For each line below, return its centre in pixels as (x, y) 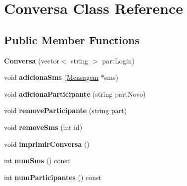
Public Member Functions (72, 39)
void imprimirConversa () (47, 144)
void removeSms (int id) (43, 127)
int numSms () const (37, 160)
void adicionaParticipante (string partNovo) (75, 93)
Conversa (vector (32, 60)
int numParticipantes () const (53, 177)
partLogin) (118, 60)
